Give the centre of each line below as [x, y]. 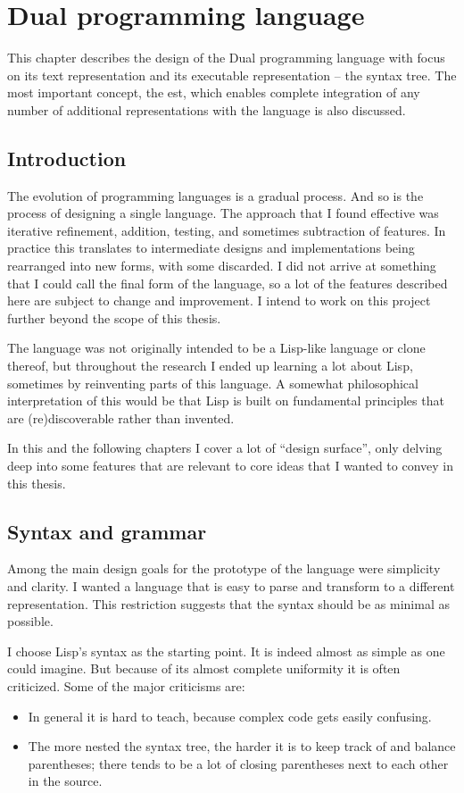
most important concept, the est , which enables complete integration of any [214, 92]
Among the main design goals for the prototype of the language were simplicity [224, 568]
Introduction [67, 158]
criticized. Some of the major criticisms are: [126, 685]
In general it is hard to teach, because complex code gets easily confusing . [230, 716]
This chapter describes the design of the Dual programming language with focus [226, 58]
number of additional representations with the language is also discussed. [207, 109]
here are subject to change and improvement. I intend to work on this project [219, 301]
